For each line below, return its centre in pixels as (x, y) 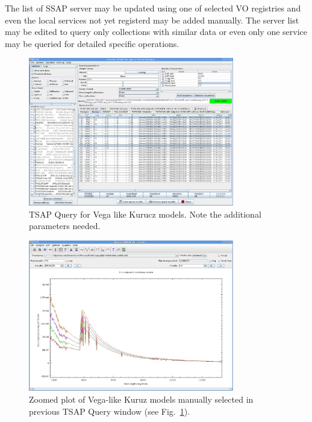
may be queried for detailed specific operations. (92, 43)
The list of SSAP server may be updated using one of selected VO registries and (153, 8)
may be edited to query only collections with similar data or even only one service (156, 32)
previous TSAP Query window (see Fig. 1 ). (110, 411)
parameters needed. (65, 226)
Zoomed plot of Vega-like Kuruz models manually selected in (141, 399)
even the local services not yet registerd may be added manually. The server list (152, 20)
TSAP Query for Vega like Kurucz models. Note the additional (145, 214)
